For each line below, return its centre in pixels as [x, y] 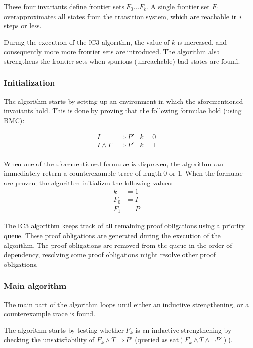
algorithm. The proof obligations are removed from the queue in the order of [118, 245]
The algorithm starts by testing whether [64, 330]
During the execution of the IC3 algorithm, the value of [87, 42]
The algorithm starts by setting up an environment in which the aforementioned [124, 101]
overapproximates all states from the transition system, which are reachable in [121, 16]
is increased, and [202, 42]
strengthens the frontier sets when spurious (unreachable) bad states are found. [122, 61]
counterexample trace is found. [50, 314]
